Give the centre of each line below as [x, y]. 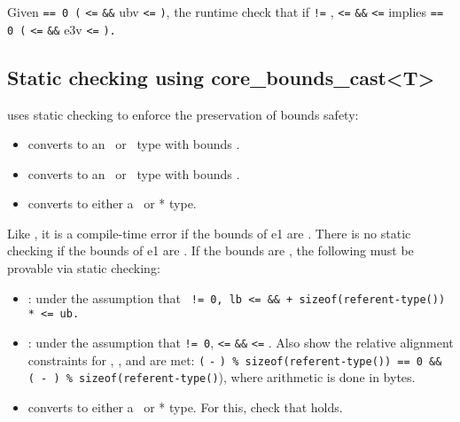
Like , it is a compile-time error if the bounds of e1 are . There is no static [209, 233]
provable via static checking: [84, 268]
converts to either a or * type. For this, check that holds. [185, 406]
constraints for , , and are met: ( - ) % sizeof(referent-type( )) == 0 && [235, 359]
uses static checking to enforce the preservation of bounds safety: [183, 114]
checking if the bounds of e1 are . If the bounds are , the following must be [211, 250]
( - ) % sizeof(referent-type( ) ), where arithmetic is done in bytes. [222, 377]
